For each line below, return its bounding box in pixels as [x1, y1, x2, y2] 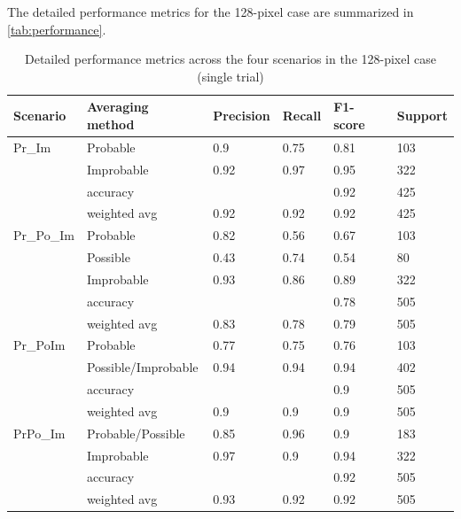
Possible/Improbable [86, 358, 199, 376]
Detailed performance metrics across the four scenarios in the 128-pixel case [24, 50, 436, 68]
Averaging [86, 97, 149, 116]
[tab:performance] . [7, 19, 106, 38]
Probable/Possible [86, 423, 185, 442]
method [86, 114, 135, 133]
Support [396, 106, 448, 125]
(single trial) [197, 66, 264, 85]
